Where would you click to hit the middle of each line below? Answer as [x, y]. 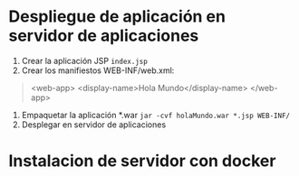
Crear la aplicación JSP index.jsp [85, 60]
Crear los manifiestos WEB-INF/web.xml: [98, 70]
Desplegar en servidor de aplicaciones [94, 125]
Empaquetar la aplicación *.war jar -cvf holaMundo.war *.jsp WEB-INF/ [156, 115]
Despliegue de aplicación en [117, 17]
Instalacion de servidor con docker [142, 161]
